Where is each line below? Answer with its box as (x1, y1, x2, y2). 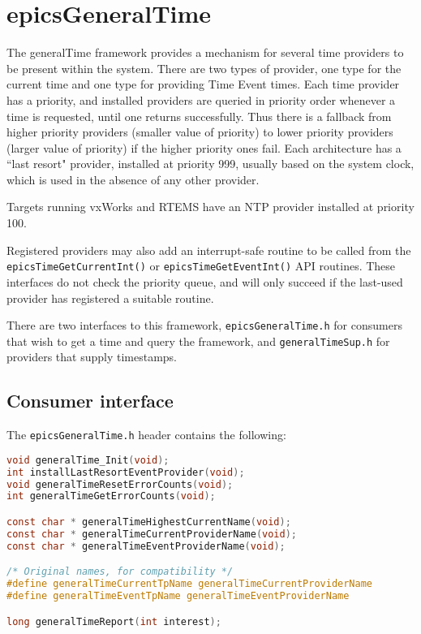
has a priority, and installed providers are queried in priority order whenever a (6, 91, 396, 108)
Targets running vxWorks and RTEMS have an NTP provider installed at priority (6, 198, 415, 215)
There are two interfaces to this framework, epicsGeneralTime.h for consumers (6, 317, 402, 334)
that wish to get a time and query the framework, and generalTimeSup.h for (6, 332, 390, 349)
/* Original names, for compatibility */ (6, 566, 234, 578)
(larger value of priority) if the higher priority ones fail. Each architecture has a (6, 139, 402, 156)
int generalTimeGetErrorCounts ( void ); (6, 490, 216, 502)
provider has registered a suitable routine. (6, 289, 214, 306)
